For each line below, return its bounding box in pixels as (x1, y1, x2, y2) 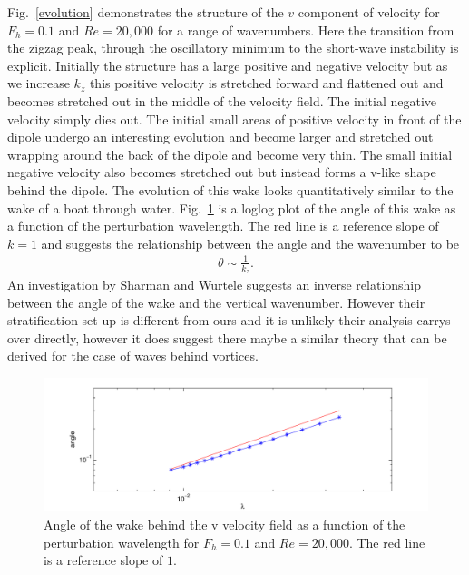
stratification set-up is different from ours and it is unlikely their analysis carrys (7, 311, 451, 330)
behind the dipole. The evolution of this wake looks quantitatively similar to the (7, 180, 454, 199)
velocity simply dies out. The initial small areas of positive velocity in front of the (7, 109, 462, 128)
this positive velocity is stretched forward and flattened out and (89, 74, 444, 93)
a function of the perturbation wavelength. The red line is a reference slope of (7, 216, 439, 235)
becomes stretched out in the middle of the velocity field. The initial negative (7, 91, 437, 110)
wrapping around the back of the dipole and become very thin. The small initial (7, 144, 453, 164)
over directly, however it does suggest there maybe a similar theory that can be (7, 328, 447, 347)
